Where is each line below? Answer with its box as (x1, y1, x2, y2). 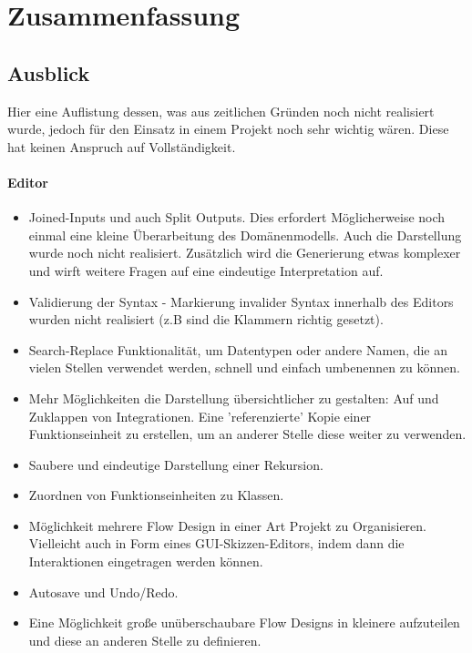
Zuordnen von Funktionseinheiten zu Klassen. (28, 485, 284, 505)
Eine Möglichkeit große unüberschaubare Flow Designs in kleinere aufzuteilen (28, 613, 460, 632)
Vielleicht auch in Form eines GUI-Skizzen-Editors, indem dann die (28, 534, 405, 553)
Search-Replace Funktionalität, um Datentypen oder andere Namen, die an (28, 340, 448, 359)
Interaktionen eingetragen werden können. (28, 552, 263, 571)
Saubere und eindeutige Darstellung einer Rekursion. (28, 454, 323, 474)
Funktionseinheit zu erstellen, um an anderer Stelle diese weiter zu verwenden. (28, 424, 467, 444)
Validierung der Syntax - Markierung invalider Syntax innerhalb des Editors (28, 291, 454, 311)
